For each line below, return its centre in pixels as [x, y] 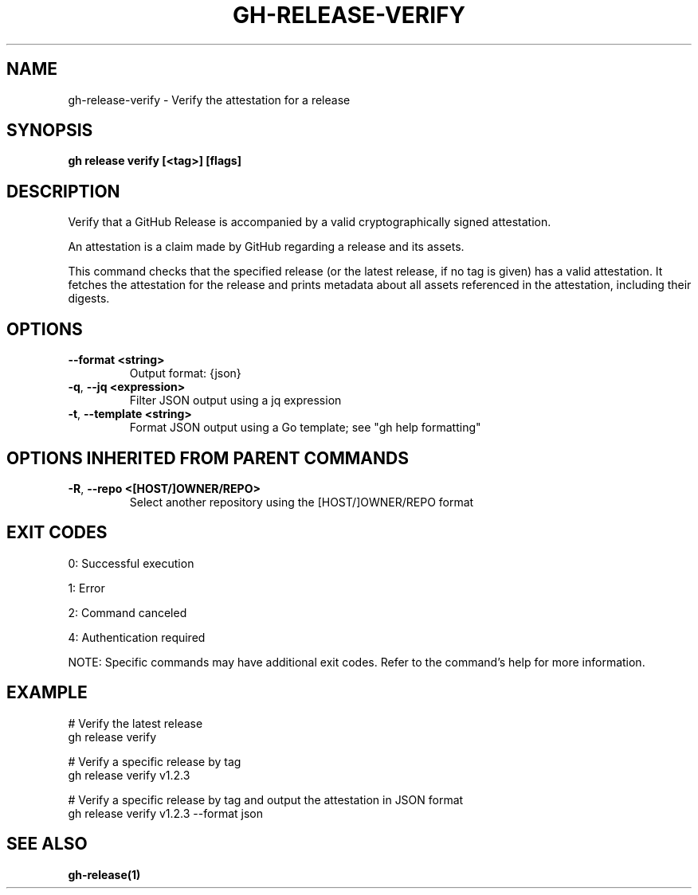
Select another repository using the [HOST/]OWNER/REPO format [302, 502]
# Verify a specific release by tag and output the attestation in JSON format [266, 799]
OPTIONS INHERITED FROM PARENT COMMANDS [208, 458]
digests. [89, 299]
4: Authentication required [137, 637]
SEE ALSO [47, 844]
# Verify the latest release [135, 723]
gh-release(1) [104, 874]
